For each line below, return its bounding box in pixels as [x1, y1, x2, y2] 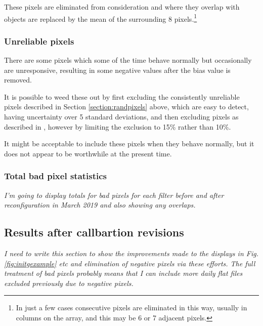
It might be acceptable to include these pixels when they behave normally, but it [4, 138, 254, 149]
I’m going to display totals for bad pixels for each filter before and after [4, 189, 224, 200]
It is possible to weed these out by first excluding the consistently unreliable [4, 91, 240, 102]
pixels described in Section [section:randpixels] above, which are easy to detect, [4, 101, 249, 112]
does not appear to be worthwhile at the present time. [4, 148, 172, 158]
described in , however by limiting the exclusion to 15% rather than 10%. [4, 121, 231, 132]
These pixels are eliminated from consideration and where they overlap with [4, 2, 240, 12]
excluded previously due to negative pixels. [4, 277, 134, 288]
